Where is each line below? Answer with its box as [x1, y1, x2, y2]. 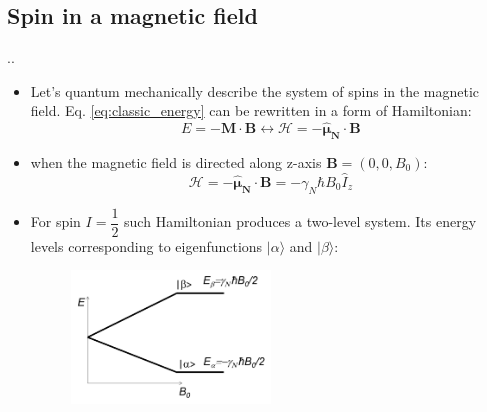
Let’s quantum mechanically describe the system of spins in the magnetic [30, 80, 480, 101]
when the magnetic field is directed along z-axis [30, 152, 322, 172]
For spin [30, 211, 81, 232]
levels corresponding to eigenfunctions [30, 235, 263, 256]
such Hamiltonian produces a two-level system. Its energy [124, 211, 477, 232]
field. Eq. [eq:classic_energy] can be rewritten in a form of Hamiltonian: [30, 100, 472, 121]
